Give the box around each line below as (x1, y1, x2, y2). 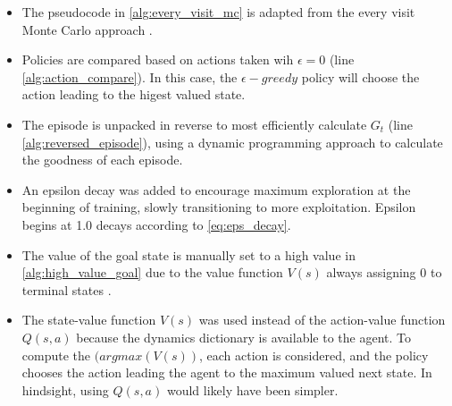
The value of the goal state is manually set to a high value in (21, 245, 356, 264)
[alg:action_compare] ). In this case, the (21, 67, 238, 86)
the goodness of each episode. (21, 150, 183, 169)
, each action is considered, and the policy (198, 345, 429, 364)
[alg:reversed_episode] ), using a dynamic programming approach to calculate (21, 132, 443, 151)
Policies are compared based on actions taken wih (21, 50, 294, 69)
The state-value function (21, 310, 156, 329)
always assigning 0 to (326, 263, 442, 282)
